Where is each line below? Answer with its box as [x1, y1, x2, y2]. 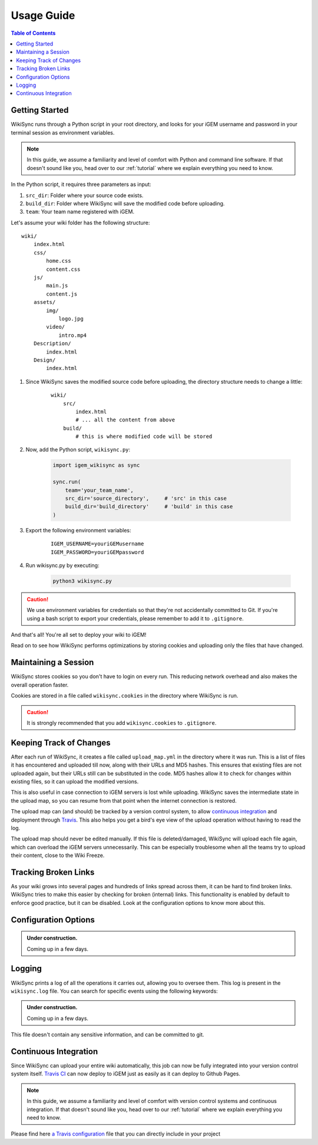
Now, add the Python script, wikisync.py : [25, 446, 131, 453]
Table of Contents [11, 30, 56, 37]
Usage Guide [11, 9, 75, 22]
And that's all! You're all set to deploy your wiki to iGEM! [11, 632, 147, 639]
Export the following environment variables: [25, 526, 131, 534]
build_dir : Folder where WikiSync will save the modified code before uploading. [25, 199, 225, 207]
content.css [46, 266, 81, 273]
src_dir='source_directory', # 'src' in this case [65, 495, 227, 502]
